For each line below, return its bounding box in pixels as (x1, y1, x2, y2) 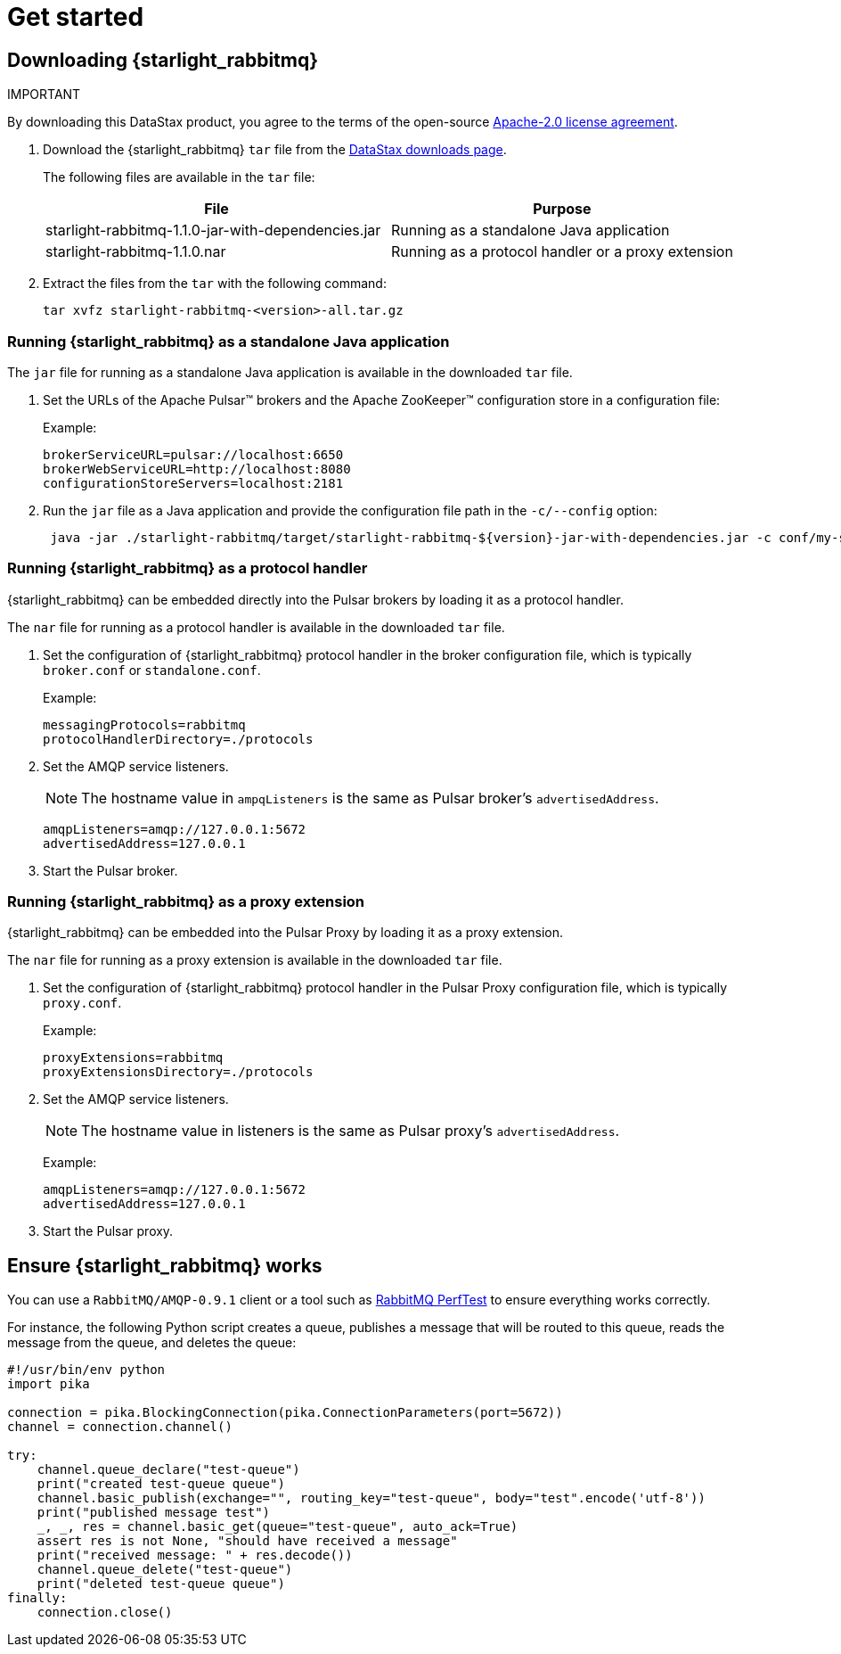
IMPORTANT (7, 86, 81, 103)
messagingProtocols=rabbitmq (43, 717, 246, 732)
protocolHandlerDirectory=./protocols (43, 731, 314, 746)
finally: (7, 1591, 68, 1606)
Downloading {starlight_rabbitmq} (7, 48, 319, 71)
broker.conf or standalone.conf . (43, 662, 261, 678)
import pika (7, 1377, 90, 1392)
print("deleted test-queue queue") (37, 1576, 285, 1592)
